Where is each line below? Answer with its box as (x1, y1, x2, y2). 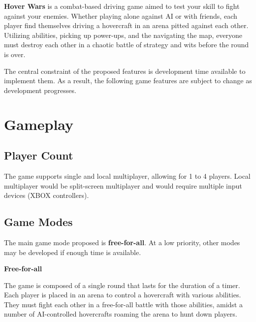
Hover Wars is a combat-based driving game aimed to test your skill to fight (4, 1, 240, 11)
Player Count (4, 148, 73, 163)
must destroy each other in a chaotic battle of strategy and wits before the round (4, 39, 249, 50)
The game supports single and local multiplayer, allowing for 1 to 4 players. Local (4, 170, 251, 181)
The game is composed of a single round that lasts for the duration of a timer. (4, 280, 240, 290)
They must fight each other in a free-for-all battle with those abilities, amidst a (4, 299, 243, 309)
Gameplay (4, 114, 74, 134)
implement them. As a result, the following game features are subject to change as (4, 75, 252, 86)
